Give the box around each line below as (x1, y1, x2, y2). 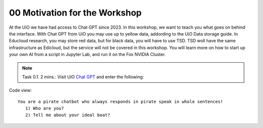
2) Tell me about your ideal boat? (25, 112, 111, 118)
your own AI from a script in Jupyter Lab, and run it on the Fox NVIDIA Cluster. (9, 52, 166, 57)
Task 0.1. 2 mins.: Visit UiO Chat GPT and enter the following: (22, 73, 144, 80)
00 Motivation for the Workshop (9, 7, 142, 18)
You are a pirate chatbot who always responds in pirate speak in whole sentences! (18, 99, 224, 104)
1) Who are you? (25, 106, 64, 111)
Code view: (9, 88, 32, 93)
